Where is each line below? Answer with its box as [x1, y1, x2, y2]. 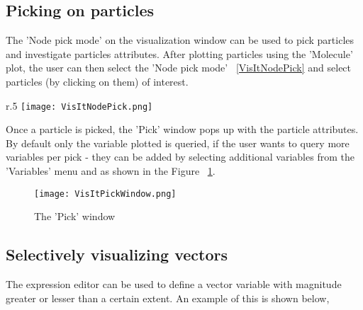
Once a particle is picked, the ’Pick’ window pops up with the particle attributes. [6, 122, 359, 137]
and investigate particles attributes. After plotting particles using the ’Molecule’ [6, 46, 353, 61]
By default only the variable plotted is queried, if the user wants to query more [6, 135, 350, 150]
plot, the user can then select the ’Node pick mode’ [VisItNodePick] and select [6, 60, 352, 75]
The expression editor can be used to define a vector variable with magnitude [6, 277, 342, 292]
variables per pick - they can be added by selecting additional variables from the [6, 149, 354, 164]
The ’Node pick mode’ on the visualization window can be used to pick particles [6, 33, 354, 47]
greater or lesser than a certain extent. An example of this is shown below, [6, 290, 330, 305]
